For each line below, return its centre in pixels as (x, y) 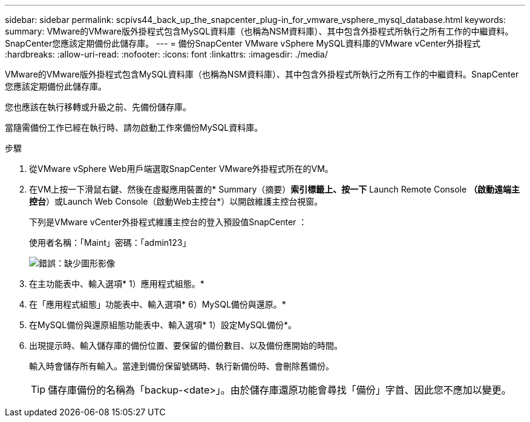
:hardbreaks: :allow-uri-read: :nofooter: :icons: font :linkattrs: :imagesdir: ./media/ (166, 54)
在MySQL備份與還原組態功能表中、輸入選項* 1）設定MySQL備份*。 (163, 325)
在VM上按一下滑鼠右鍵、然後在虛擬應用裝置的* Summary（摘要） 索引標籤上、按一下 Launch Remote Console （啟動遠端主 (275, 189)
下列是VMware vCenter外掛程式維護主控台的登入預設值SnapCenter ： (168, 222)
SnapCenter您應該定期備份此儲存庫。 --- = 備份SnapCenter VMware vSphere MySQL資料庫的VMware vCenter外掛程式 (243, 43)
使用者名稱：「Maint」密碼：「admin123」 (110, 242)
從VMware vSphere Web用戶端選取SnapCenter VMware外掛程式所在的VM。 (181, 169)
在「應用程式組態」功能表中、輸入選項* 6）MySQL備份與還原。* (158, 304)
